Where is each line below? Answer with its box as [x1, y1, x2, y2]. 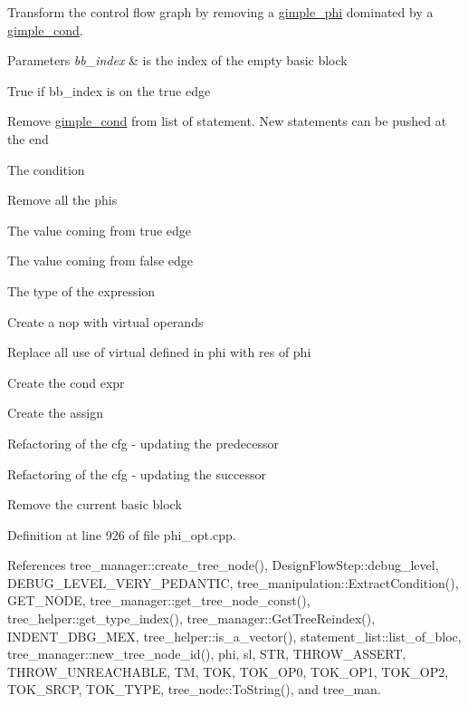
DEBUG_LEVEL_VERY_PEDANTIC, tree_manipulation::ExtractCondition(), [7, 573, 459, 592]
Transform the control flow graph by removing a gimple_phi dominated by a [7, 3, 434, 21]
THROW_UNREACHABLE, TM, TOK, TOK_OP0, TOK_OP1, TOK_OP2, [7, 662, 449, 681]
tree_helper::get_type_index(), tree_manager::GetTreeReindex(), [7, 609, 376, 628]
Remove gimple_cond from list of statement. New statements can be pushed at [7, 111, 447, 130]
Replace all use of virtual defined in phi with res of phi [7, 343, 311, 362]
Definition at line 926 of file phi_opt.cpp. [7, 525, 236, 544]
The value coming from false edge [7, 251, 194, 270]
